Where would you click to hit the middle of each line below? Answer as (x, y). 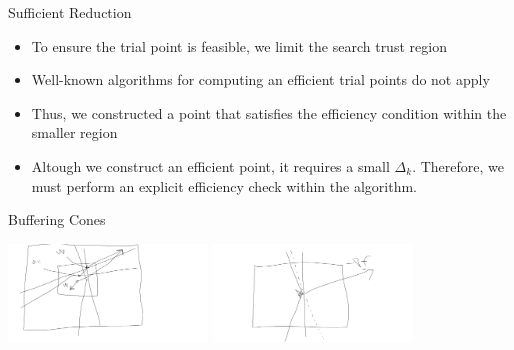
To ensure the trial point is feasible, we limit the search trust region (239, 45)
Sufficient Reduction (70, 12)
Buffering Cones (57, 219)
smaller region (74, 132)
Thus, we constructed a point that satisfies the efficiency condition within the (269, 112)
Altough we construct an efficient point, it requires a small (210, 165)
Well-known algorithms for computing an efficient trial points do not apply (260, 79)
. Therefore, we (458, 165)
